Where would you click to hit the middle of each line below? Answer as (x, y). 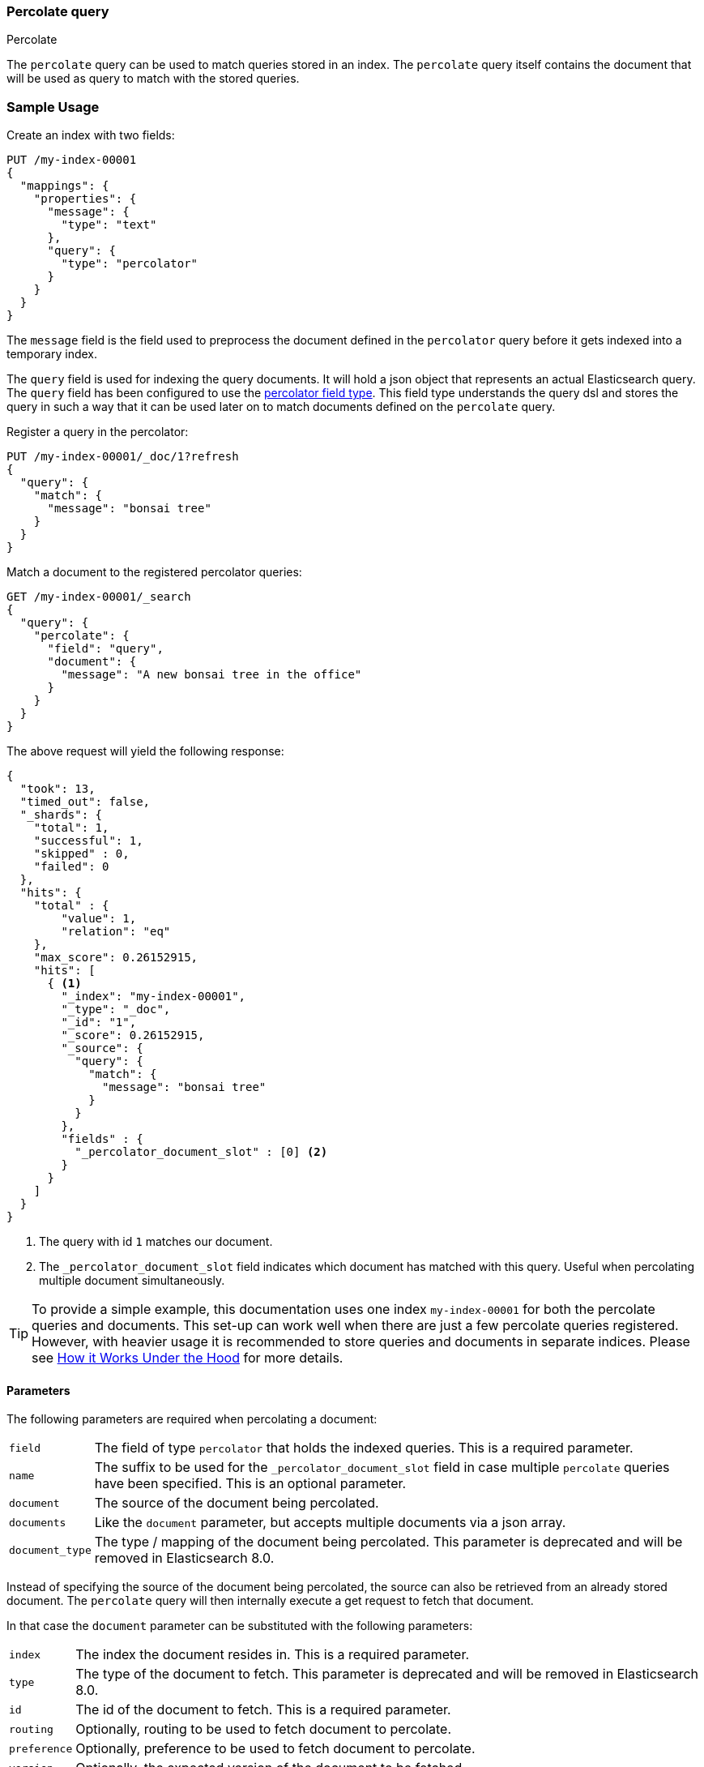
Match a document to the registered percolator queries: (154, 572)
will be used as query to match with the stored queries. (153, 79)
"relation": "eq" (116, 932)
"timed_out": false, (85, 802)
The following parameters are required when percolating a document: (192, 1419)
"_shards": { (61, 815)
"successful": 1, (88, 841)
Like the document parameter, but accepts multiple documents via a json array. (330, 1523)
